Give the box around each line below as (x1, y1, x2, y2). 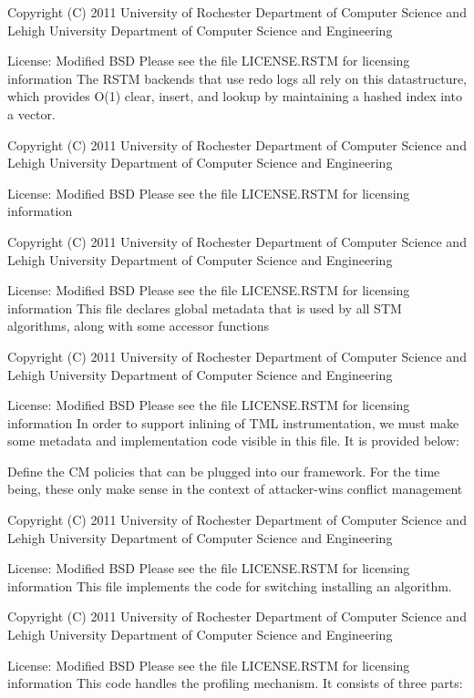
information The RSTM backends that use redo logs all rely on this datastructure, (7, 68, 468, 87)
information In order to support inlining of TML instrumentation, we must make (7, 413, 459, 432)
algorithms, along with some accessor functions (7, 316, 270, 335)
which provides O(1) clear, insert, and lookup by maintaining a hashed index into (7, 87, 462, 106)
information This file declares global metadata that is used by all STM (7, 298, 402, 317)
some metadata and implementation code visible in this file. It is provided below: (7, 431, 459, 450)
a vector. (7, 104, 56, 123)
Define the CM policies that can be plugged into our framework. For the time (7, 461, 440, 480)
